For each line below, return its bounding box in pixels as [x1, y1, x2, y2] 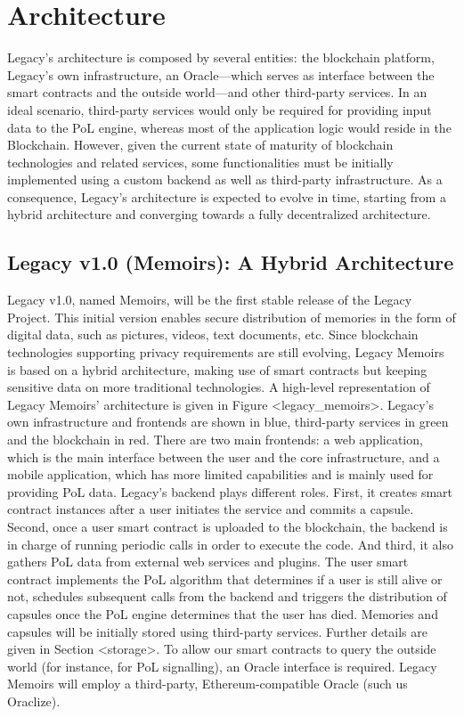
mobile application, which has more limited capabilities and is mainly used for [7, 465, 434, 484]
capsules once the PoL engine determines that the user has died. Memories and [7, 604, 438, 623]
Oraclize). [7, 691, 61, 710]
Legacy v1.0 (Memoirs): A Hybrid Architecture [7, 249, 454, 276]
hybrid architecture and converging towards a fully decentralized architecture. [7, 205, 431, 224]
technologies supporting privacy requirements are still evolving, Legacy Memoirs [7, 343, 444, 362]
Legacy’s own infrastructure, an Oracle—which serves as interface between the [7, 65, 435, 84]
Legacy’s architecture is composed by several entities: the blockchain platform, [7, 48, 435, 67]
